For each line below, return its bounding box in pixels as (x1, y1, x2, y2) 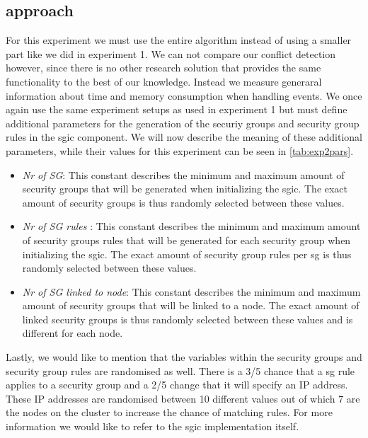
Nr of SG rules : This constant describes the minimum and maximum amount (22, 219, 361, 234)
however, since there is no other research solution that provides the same (6, 60, 321, 75)
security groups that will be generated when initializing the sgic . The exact (22, 181, 348, 196)
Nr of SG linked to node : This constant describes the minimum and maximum (22, 284, 361, 299)
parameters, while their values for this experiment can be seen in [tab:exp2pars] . (6, 143, 354, 158)
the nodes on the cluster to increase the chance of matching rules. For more (6, 405, 333, 420)
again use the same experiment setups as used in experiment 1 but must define (6, 102, 347, 117)
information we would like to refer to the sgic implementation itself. (6, 419, 299, 434)
